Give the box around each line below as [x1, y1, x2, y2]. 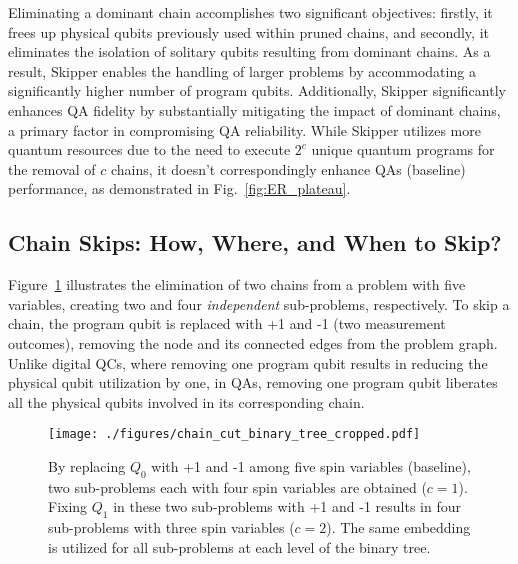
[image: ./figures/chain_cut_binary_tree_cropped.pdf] [48, 427, 421, 442]
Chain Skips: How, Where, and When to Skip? [8, 227, 502, 258]
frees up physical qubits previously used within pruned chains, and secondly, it [8, 21, 489, 42]
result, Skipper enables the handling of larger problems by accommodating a [8, 60, 476, 81]
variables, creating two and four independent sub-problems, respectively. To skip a [8, 293, 510, 314]
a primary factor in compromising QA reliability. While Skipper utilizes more [8, 119, 481, 140]
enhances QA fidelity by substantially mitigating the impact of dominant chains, [8, 99, 501, 120]
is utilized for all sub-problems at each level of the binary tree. [48, 536, 431, 557]
